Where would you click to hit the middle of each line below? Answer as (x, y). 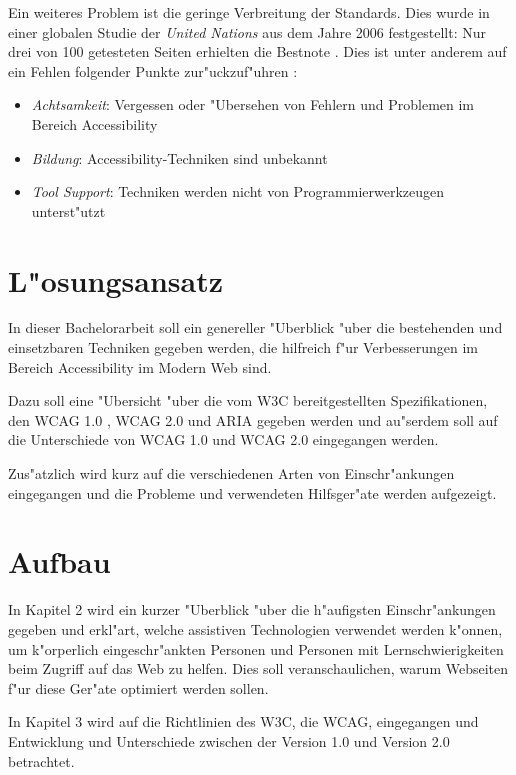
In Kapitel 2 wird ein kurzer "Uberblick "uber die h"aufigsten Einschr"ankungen (252, 609)
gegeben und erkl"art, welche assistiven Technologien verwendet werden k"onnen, (255, 628)
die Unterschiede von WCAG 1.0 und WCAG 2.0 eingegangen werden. (223, 439)
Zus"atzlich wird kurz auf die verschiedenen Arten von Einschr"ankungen (231, 473)
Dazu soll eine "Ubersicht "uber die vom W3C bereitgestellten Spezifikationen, (248, 400)
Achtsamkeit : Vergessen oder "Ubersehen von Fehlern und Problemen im (253, 104)
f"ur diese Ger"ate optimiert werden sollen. (138, 687)
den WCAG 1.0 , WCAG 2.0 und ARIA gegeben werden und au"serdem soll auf (253, 419)
